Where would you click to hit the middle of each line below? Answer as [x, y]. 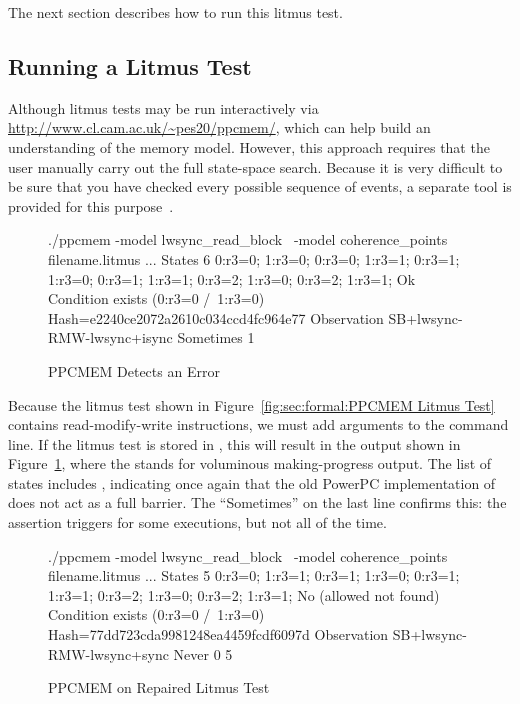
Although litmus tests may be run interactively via [163, 107]
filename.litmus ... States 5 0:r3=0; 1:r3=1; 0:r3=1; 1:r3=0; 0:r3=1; [254, 575]
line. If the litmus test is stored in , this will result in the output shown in [234, 443]
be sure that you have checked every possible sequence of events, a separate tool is [260, 186]
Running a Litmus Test [130, 65]
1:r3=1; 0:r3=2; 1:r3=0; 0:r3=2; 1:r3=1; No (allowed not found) [244, 594]
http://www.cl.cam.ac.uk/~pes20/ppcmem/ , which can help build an [219, 127]
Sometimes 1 [216, 337]
